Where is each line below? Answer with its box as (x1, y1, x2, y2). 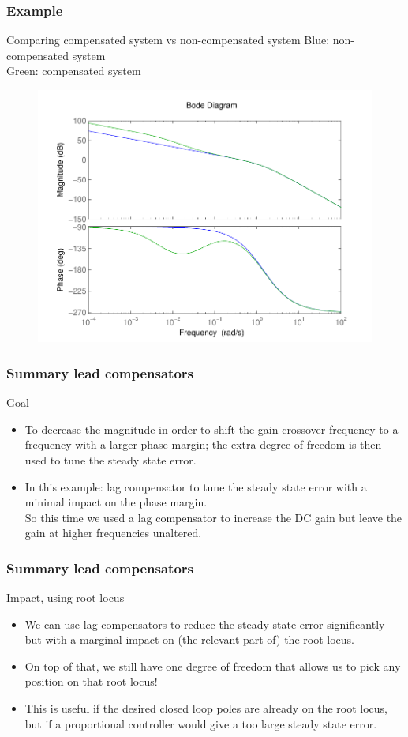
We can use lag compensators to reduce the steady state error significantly (24, 615, 385, 632)
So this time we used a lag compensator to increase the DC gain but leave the (24, 509, 402, 525)
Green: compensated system (6, 62, 141, 79)
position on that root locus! (24, 673, 158, 690)
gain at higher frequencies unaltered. (24, 525, 202, 541)
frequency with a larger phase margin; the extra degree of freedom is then (24, 436, 382, 453)
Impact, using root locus (6, 589, 125, 606)
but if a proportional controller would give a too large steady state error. (24, 715, 377, 731)
